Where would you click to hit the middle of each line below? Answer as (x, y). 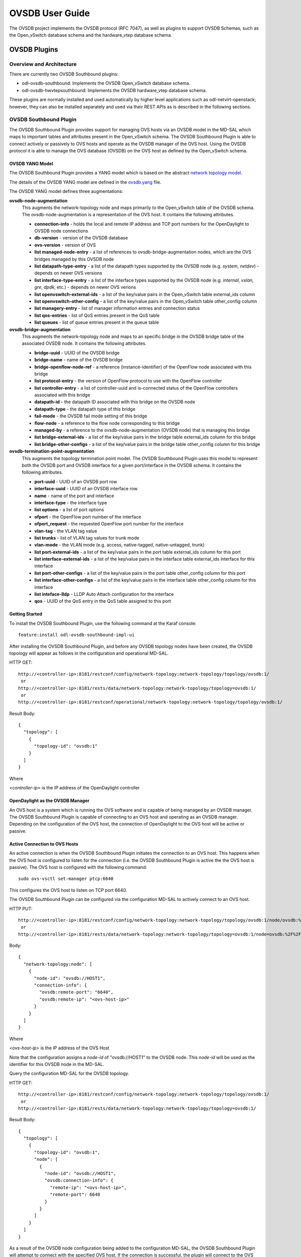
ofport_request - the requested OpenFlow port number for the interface (109, 524)
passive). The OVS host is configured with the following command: (78, 867)
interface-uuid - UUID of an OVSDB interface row (86, 489)
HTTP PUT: (21, 909)
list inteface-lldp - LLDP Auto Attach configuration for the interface (104, 594)
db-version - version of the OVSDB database (81, 238)
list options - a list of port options (69, 510)
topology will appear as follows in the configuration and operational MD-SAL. (89, 653)
